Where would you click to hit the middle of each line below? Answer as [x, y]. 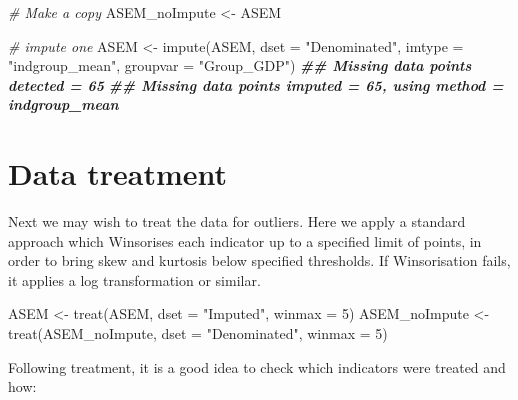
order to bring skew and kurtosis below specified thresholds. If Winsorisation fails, [259, 260]
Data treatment [118, 173]
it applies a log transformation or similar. [134, 279]
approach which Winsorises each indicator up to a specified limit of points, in [245, 240]
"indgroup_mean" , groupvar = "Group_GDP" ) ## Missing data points [240, 65]
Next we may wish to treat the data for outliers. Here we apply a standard [237, 221]
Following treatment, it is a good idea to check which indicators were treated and [257, 366]
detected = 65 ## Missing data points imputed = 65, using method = [256, 84]
